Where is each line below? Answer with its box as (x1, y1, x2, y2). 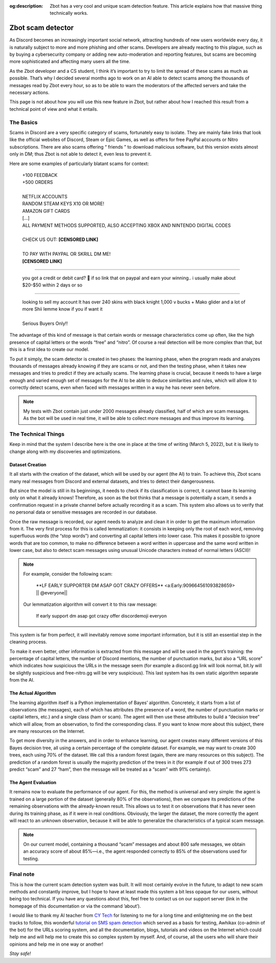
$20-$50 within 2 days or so (22, 282, 83, 288)
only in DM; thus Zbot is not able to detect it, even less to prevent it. (9, 151, 152, 157)
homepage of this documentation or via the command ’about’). (9, 903, 141, 909)
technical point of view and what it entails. (9, 106, 98, 112)
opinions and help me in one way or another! (9, 941, 104, 947)
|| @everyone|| (36, 589, 67, 596)
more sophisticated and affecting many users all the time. (9, 58, 130, 65)
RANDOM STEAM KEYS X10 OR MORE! (22, 200, 104, 207)
